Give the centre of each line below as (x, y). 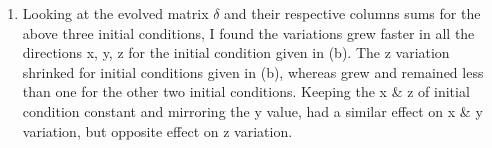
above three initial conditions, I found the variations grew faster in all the (248, 32)
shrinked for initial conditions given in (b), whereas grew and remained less (253, 71)
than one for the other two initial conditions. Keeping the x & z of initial (246, 91)
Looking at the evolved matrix (115, 13)
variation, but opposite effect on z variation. (157, 130)
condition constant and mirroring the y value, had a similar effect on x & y (252, 110)
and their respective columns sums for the (352, 13)
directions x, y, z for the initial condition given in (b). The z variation (236, 52)
